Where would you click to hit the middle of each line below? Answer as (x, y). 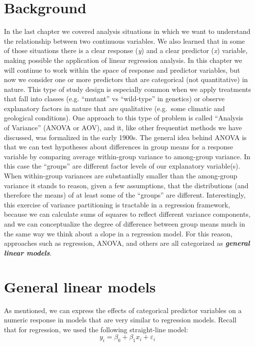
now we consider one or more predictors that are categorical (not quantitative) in (126, 79)
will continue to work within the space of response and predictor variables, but (122, 70)
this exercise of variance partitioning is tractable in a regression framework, (117, 204)
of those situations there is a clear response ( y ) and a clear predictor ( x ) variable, (126, 50)
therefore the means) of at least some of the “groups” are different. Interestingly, (125, 195)
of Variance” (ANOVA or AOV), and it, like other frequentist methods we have (123, 128)
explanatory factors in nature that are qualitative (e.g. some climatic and (115, 108)
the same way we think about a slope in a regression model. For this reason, (118, 233)
